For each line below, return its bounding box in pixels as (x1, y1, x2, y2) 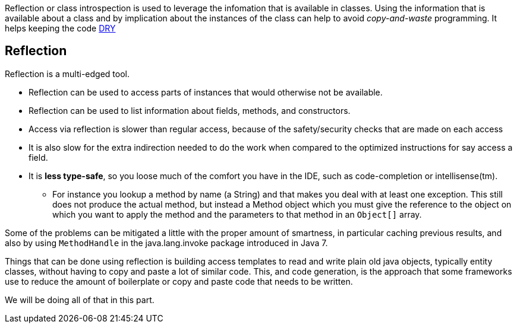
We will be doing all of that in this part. (5, 294, 155, 305)
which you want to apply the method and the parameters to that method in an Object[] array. (52, 209, 422, 219)
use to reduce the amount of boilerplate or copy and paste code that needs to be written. (5, 276, 353, 286)
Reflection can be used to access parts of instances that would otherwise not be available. (29, 87, 383, 97)
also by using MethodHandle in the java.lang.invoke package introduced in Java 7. (5, 237, 328, 248)
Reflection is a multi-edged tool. (5, 68, 130, 79)
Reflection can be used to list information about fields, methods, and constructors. (29, 105, 351, 116)
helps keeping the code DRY (5, 23, 116, 33)
